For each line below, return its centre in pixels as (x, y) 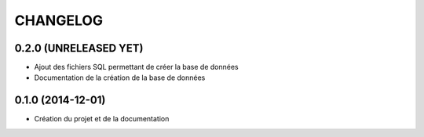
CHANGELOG (59, 20)
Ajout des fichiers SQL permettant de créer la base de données (136, 67)
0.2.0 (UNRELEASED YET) (79, 48)
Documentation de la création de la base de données (120, 78)
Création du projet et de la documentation (102, 119)
